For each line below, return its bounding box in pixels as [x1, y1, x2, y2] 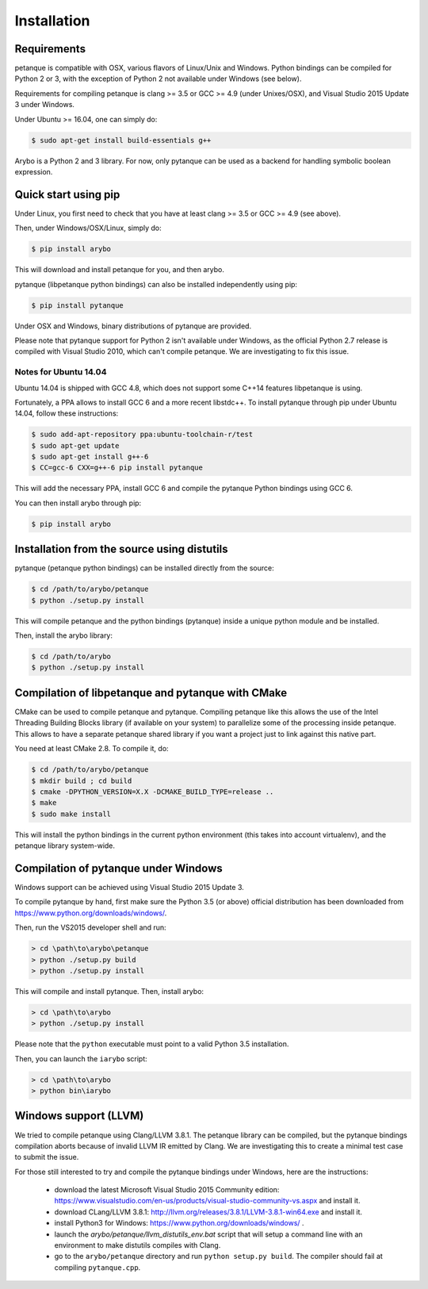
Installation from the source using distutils [14, 543, 229, 556]
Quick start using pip [14, 187, 120, 201]
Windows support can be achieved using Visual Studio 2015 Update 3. [14, 882, 245, 892]
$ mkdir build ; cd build [31, 776, 132, 785]
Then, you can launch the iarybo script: [14, 1053, 147, 1063]
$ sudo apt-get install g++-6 [31, 452, 149, 462]
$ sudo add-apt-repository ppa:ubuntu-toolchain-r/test [31, 430, 254, 439]
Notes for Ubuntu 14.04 [14, 366, 107, 378]
